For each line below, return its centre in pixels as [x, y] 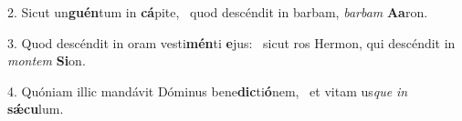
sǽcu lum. [36, 109]
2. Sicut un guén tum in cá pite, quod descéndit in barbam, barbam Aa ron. [218, 12]
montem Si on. [47, 60]
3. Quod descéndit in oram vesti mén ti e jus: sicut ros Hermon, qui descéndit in [231, 42]
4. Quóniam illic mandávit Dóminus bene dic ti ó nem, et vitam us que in [208, 91]
